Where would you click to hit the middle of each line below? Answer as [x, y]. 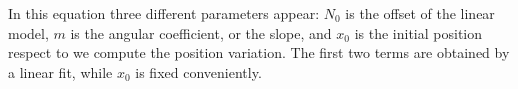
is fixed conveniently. [198, 71]
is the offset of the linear [420, 13]
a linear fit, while [60, 71]
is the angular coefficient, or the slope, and [201, 32]
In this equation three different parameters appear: [164, 13]
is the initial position [418, 32]
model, [28, 32]
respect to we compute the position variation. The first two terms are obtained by [259, 52]
